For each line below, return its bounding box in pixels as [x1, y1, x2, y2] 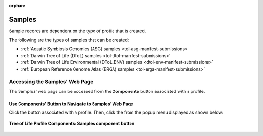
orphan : [9, 3, 26, 8]
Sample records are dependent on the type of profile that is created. [9, 28, 146, 34]
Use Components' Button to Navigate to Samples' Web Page [9, 101, 133, 106]
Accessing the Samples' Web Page [9, 78, 94, 85]
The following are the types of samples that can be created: [9, 37, 129, 43]
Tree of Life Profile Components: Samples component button [9, 121, 135, 126]
